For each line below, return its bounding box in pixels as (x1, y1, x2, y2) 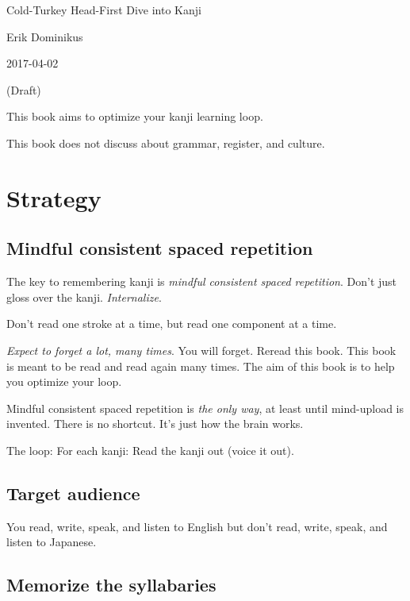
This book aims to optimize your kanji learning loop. (6, 108, 263, 125)
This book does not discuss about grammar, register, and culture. (6, 134, 325, 151)
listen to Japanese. (6, 534, 97, 550)
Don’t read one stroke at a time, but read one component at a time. (6, 315, 337, 332)
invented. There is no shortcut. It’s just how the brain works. (6, 415, 304, 432)
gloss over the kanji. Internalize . (6, 288, 162, 305)
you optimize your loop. (6, 373, 122, 390)
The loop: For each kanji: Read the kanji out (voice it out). (6, 441, 294, 458)
